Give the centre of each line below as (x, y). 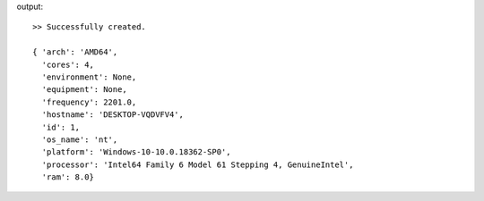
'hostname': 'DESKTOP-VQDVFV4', (112, 115)
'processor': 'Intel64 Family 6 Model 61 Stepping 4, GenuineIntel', (198, 164)
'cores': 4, (68, 64)
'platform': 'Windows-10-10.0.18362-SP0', (137, 152)
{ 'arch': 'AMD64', (75, 52)
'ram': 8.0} (68, 177)
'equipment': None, (84, 90)
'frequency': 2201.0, (89, 102)
